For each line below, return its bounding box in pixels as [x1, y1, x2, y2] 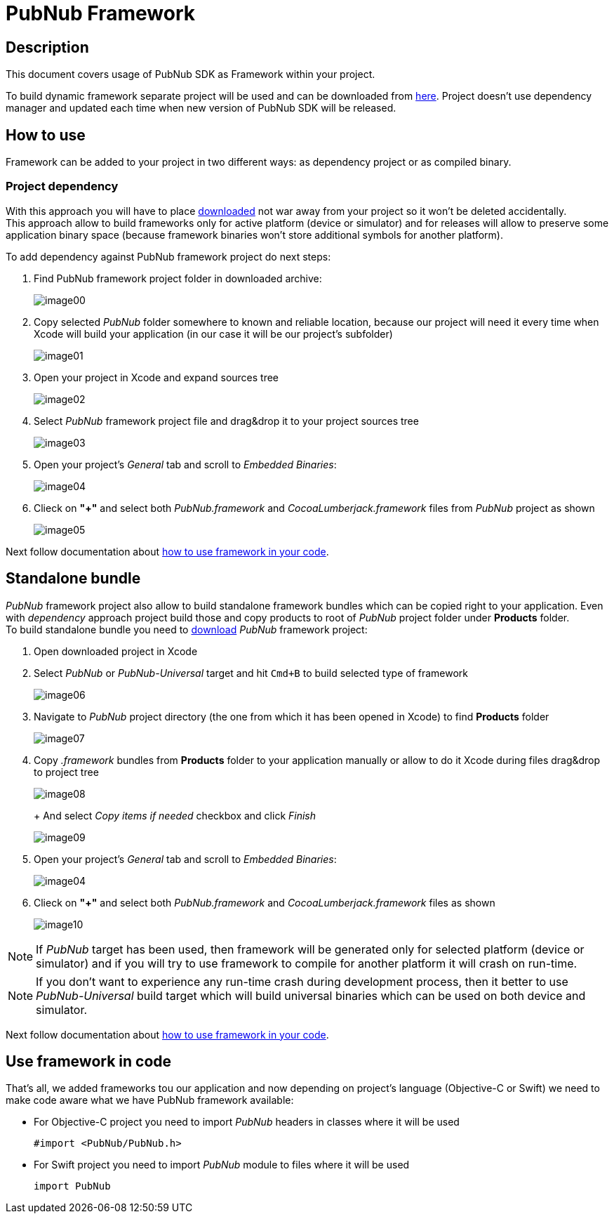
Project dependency [6, 179, 119, 194]
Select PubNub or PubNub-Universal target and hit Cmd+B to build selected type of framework [34, 666, 469, 679]
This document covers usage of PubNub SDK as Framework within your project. [6, 68, 375, 81]
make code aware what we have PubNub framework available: [6, 1094, 294, 1107]
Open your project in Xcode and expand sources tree [34, 371, 279, 383]
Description [6, 38, 89, 56]
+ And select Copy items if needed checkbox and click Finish [34, 809, 316, 822]
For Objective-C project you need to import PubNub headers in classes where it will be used [34, 1116, 460, 1128]
